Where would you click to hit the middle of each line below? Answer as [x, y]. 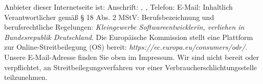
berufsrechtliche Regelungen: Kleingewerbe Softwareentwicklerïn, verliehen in [124, 27]
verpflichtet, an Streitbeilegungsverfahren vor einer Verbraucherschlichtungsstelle [130, 67]
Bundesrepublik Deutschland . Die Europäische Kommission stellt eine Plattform [129, 37]
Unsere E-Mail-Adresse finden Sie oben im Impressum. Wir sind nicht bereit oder [132, 57]
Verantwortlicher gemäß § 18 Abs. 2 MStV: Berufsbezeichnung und [109, 17]
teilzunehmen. [26, 77]
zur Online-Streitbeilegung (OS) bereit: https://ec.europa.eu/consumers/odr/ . [126, 47]
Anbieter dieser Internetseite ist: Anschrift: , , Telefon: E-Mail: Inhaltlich [118, 7]
